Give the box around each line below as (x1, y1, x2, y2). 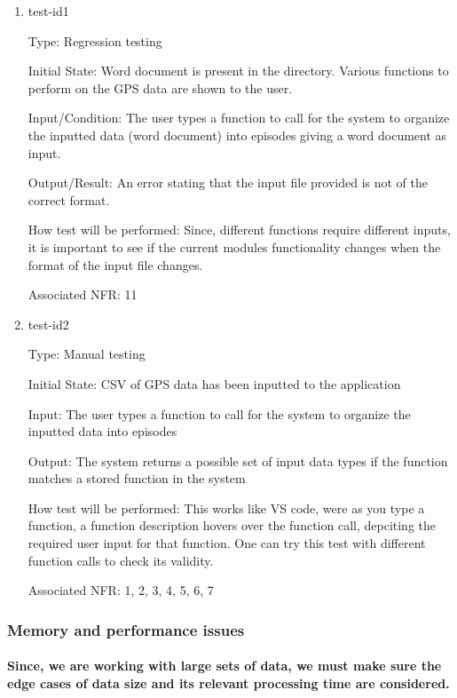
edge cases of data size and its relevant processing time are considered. (7, 673, 450, 692)
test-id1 (28, 2, 69, 20)
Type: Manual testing (28, 345, 146, 363)
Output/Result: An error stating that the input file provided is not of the (28, 173, 428, 192)
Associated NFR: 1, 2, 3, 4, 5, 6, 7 (28, 581, 214, 599)
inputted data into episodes (28, 422, 177, 440)
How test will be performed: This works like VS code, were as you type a (28, 498, 425, 517)
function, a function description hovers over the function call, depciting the (28, 516, 437, 535)
